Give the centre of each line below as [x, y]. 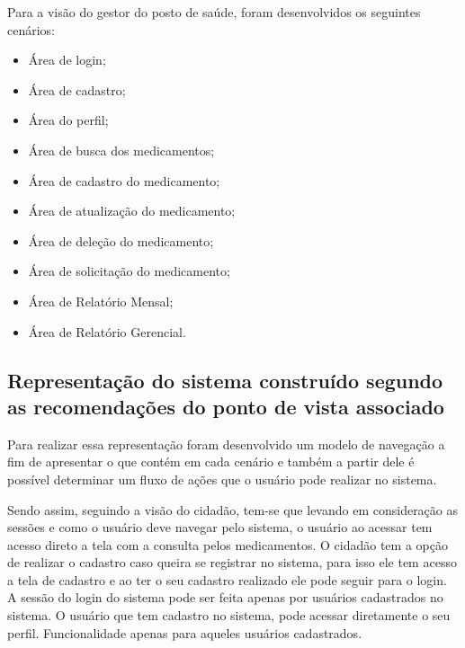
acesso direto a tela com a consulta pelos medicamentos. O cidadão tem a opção [228, 544]
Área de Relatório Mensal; [101, 301]
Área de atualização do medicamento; [132, 211]
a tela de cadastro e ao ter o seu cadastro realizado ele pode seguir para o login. [227, 579]
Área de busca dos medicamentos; [121, 150]
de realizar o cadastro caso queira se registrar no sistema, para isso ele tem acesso [232, 562]
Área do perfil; [68, 120]
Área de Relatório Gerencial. [107, 331]
